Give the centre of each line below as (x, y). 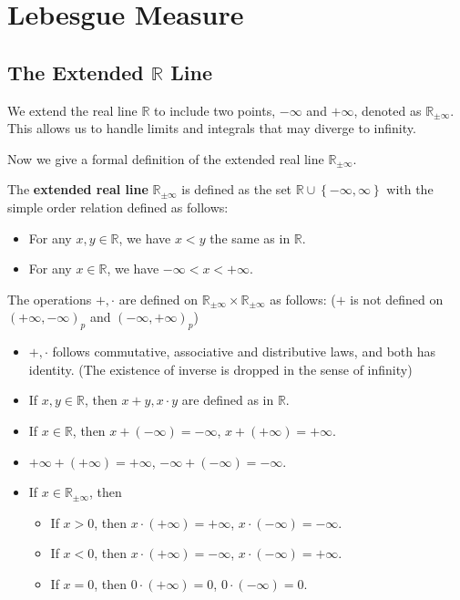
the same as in (250, 238)
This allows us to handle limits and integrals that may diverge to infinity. (212, 128)
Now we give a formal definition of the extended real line (166, 158)
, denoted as (388, 110)
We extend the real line (72, 110)
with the (410, 189)
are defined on (158, 299)
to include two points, (215, 110)
